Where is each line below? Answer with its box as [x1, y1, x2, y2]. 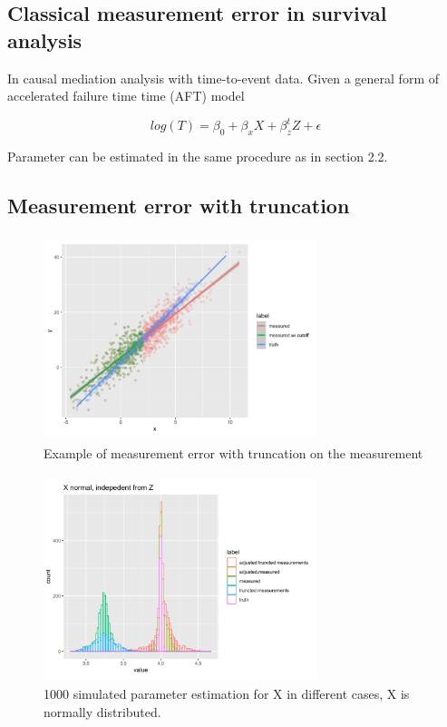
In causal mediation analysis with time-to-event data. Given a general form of [7, 68, 439, 87]
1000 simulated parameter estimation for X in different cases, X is [44, 684, 410, 703]
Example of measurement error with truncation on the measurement [44, 444, 423, 463]
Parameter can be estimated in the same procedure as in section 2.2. [7, 147, 388, 166]
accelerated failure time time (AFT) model [7, 86, 245, 105]
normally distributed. [44, 702, 161, 721]
